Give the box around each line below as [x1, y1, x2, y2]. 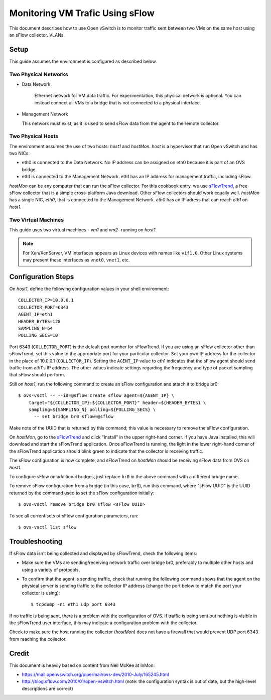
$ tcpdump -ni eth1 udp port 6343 [31, 602, 115, 607]
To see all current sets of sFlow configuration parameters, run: [9, 512, 139, 519]
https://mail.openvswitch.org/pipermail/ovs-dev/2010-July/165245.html [22, 671, 169, 677]
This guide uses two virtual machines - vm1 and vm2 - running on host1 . [9, 226, 157, 233]
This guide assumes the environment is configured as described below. [9, 58, 157, 64]
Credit [9, 649, 30, 657]
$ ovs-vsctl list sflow [18, 524, 77, 530]
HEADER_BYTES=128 [18, 319, 61, 324]
